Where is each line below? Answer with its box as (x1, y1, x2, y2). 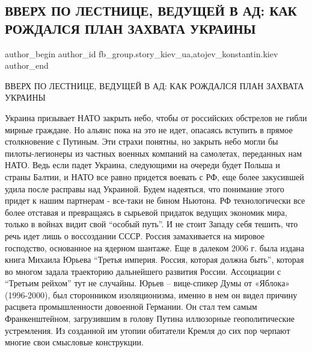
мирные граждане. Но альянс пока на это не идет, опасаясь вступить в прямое (5, 123, 293, 136)
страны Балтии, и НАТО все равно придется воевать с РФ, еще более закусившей (5, 170, 304, 183)
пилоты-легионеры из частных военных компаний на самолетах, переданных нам (5, 146, 302, 159)
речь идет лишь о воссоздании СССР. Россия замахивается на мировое (5, 229, 265, 242)
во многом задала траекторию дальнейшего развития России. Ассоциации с (5, 265, 281, 277)
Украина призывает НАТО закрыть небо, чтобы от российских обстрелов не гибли (5, 111, 307, 124)
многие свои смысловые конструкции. (5, 336, 144, 348)
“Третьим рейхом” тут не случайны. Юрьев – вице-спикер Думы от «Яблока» (5, 277, 290, 289)
